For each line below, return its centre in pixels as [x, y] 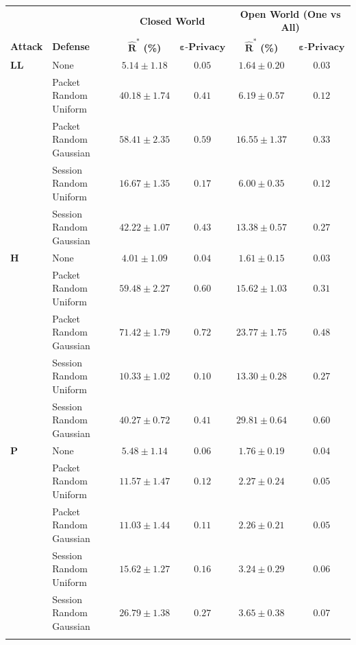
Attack [27, 46]
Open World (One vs [290, 13]
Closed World [172, 20]
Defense [71, 46]
